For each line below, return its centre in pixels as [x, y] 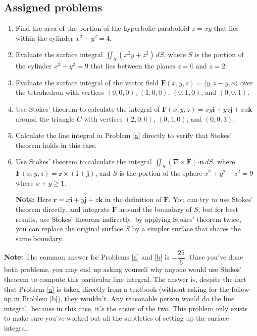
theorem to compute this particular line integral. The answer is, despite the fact [125, 279]
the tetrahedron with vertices [60, 92]
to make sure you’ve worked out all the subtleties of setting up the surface [117, 318]
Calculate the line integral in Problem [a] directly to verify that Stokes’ [124, 135]
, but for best [218, 209]
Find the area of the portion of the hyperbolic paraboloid [103, 28]
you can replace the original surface [69, 229]
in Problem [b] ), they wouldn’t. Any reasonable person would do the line [124, 299]
